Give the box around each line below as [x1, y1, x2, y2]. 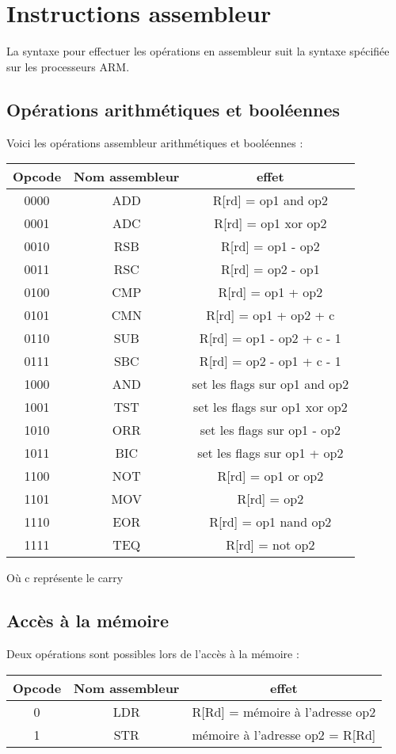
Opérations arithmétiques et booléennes [6, 97, 341, 121]
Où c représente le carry [6, 569, 124, 586]
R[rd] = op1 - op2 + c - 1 [199, 329, 341, 348]
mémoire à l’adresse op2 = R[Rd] [192, 725, 376, 744]
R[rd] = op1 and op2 [212, 191, 328, 210]
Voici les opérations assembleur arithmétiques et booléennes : [6, 134, 303, 150]
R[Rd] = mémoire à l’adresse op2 [192, 702, 376, 721]
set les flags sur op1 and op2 [192, 375, 349, 394]
